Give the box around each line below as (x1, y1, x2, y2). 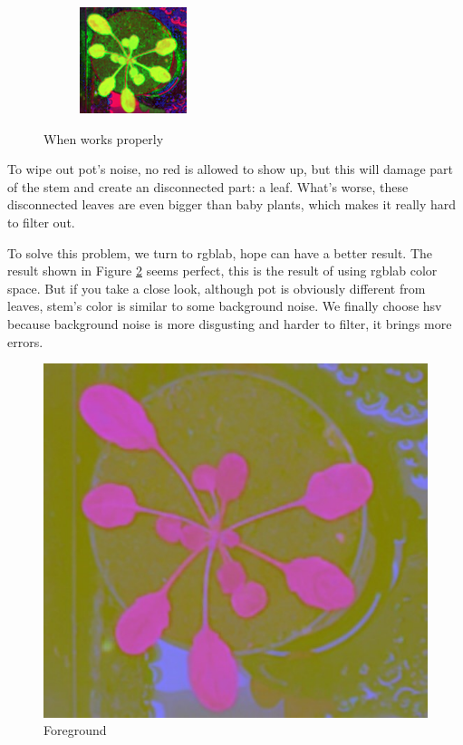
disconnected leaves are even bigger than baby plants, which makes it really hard (7, 195, 457, 214)
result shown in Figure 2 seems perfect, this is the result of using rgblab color (7, 261, 438, 280)
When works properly (43, 129, 164, 148)
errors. (7, 332, 43, 351)
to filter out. (7, 212, 75, 231)
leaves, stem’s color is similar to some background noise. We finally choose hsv (7, 296, 442, 315)
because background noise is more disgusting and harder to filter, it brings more (7, 314, 452, 333)
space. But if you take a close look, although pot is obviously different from (7, 278, 426, 297)
